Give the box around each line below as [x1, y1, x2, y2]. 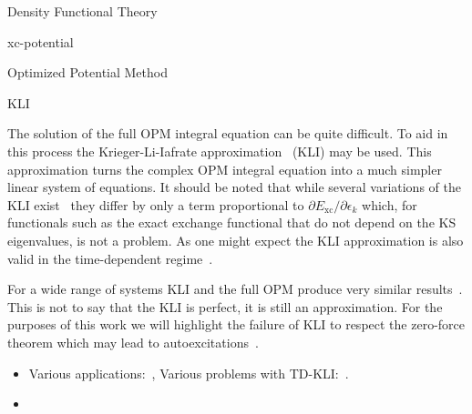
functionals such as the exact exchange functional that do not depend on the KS [7, 213, 457, 232]
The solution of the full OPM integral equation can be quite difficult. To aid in [7, 124, 448, 143]
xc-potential [7, 32, 74, 51]
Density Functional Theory [7, 2, 158, 20]
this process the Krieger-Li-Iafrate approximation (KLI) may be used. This [7, 141, 432, 160]
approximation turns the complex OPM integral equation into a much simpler [7, 159, 442, 178]
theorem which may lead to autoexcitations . [7, 332, 259, 351]
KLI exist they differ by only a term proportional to [7, 195, 304, 214]
